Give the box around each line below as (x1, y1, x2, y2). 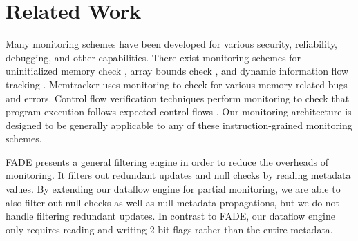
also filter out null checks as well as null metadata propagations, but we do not (6, 195, 340, 209)
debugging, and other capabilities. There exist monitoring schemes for (6, 50, 301, 64)
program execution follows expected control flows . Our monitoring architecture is (6, 104, 352, 119)
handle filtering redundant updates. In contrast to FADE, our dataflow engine (6, 209, 335, 223)
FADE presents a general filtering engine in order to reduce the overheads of (6, 154, 328, 168)
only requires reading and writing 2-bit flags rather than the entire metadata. (6, 222, 333, 236)
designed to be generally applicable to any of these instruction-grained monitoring (6, 117, 352, 132)
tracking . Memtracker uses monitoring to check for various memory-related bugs (6, 77, 348, 91)
